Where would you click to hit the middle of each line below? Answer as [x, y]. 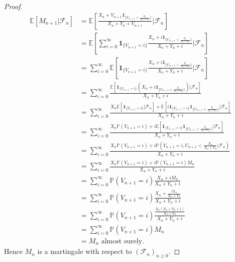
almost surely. [123, 241]
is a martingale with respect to [85, 251]
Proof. [13, 6]
